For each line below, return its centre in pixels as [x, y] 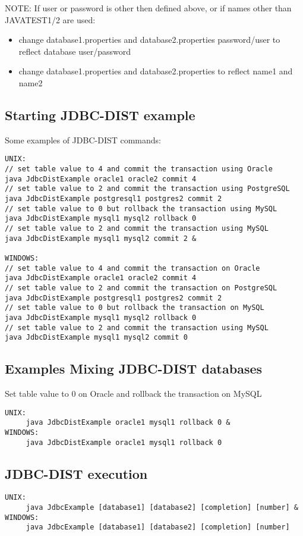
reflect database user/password [75, 51]
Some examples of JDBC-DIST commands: [83, 140]
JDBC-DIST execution [76, 473]
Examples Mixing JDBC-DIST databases [134, 369]
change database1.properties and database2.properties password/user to [149, 40]
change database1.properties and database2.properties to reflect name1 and [156, 71]
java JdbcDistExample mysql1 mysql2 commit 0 [96, 338]
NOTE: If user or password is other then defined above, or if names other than [148, 8]
